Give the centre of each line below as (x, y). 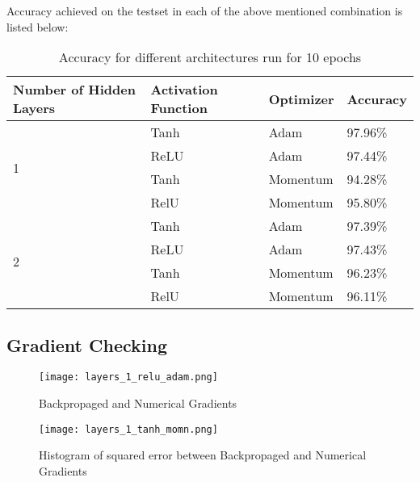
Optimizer (301, 98)
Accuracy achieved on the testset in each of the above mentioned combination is (205, 10)
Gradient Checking (87, 344)
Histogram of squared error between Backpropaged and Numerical (203, 455)
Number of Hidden (74, 90)
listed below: (38, 26)
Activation (184, 90)
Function (179, 108)
